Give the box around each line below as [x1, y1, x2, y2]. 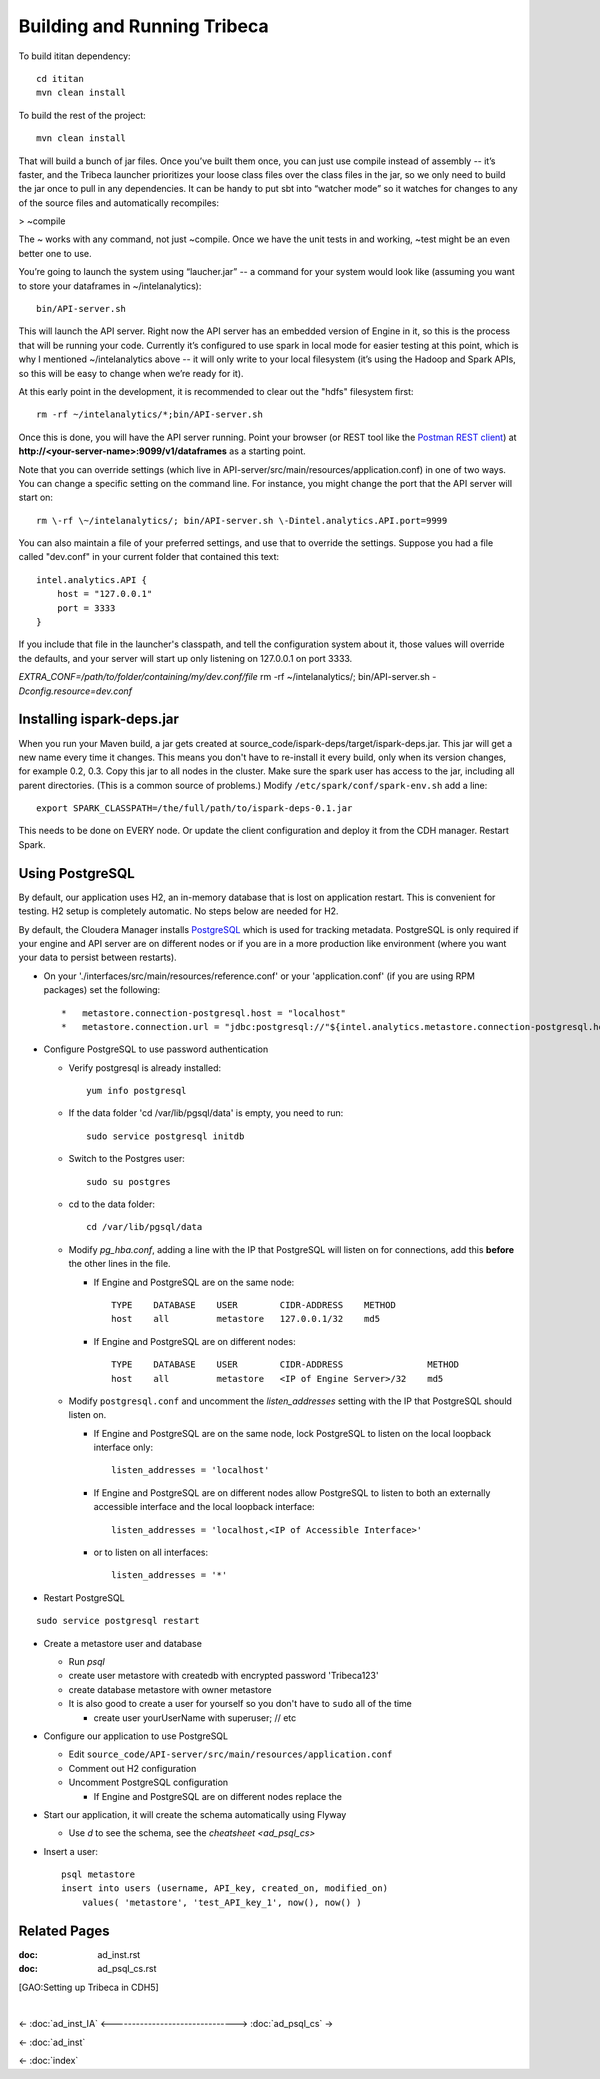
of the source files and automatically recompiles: [18, 196, 220, 209]
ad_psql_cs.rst [97, 1963, 157, 1975]
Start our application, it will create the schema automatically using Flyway [43, 1808, 347, 1820]
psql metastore [61, 1869, 136, 1880]
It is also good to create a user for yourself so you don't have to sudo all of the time [68, 1698, 412, 1710]
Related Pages [18, 1922, 110, 1939]
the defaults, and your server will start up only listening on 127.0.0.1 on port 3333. [18, 652, 353, 664]
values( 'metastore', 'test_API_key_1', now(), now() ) [81, 1896, 362, 1908]
